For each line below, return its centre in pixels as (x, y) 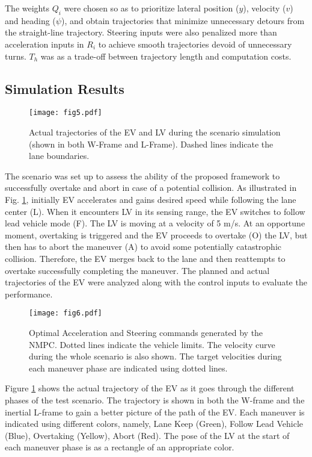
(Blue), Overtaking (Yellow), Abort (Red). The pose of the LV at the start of (147, 435)
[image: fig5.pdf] (66, 113)
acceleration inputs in (44, 44)
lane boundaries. (59, 156)
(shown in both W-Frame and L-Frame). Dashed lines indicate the (151, 144)
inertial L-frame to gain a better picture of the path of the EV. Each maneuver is (155, 412)
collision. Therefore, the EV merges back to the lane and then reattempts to (145, 258)
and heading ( (30, 20)
